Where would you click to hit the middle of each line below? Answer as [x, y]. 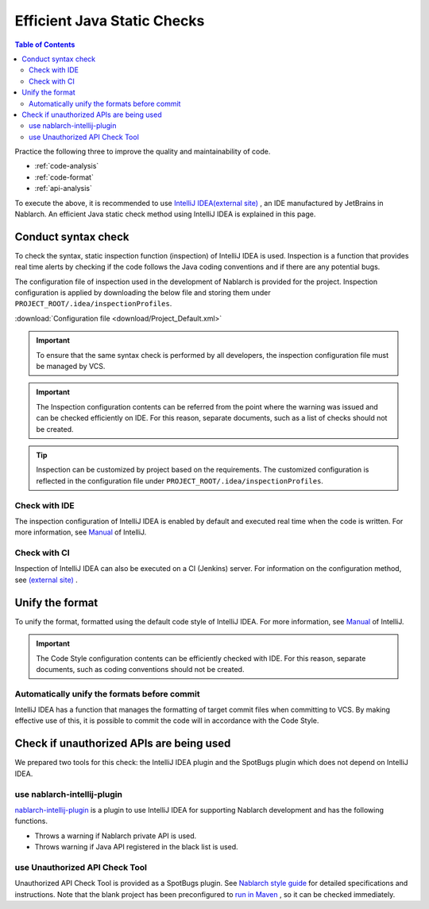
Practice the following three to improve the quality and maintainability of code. [143, 152]
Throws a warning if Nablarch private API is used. [116, 836]
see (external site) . [46, 580]
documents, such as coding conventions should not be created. [140, 669]
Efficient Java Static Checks [110, 21]
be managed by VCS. [71, 367]
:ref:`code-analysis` [67, 166]
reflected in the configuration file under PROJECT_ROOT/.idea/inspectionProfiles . [180, 480]
